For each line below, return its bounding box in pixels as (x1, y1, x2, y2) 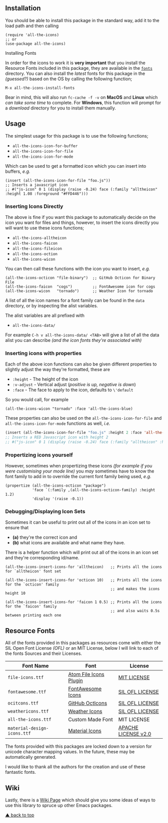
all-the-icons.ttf (7, 717, 51, 723)
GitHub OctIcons (68, 700, 107, 707)
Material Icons (68, 728, 101, 735)
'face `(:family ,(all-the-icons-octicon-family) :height (31, 488, 155, 493)
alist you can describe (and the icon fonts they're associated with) (5, 337, 142, 343)
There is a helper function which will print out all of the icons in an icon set (5, 549, 158, 555)
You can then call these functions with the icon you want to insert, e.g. (5, 266, 150, 272)
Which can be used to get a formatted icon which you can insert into (5, 163, 146, 169)
